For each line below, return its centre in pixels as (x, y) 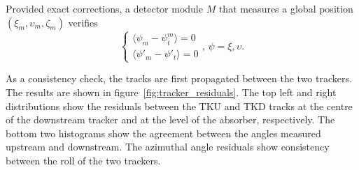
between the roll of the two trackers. (83, 161)
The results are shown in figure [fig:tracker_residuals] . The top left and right (171, 92)
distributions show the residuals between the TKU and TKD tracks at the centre (179, 106)
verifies (83, 22)
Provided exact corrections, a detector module (104, 8)
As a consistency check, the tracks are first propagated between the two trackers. (179, 78)
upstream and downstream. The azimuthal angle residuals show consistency (168, 147)
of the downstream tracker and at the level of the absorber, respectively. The (170, 119)
